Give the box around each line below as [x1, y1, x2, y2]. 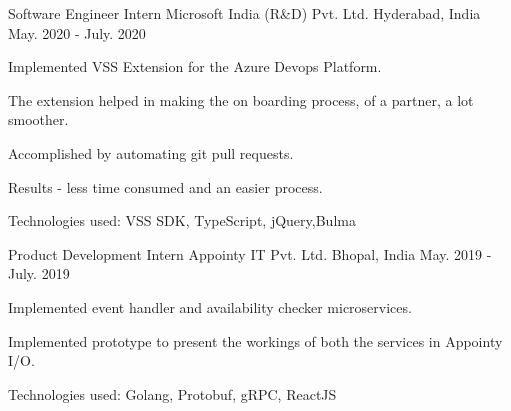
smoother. [8, 109, 69, 130]
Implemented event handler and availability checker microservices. [8, 296, 412, 317]
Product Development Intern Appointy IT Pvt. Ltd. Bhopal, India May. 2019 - [8, 243, 492, 264]
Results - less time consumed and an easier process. [8, 176, 323, 197]
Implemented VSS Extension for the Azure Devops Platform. [8, 56, 382, 77]
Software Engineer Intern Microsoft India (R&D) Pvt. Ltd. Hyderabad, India [8, 3, 481, 23]
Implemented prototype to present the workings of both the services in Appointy [8, 330, 503, 351]
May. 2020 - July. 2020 [8, 22, 146, 43]
